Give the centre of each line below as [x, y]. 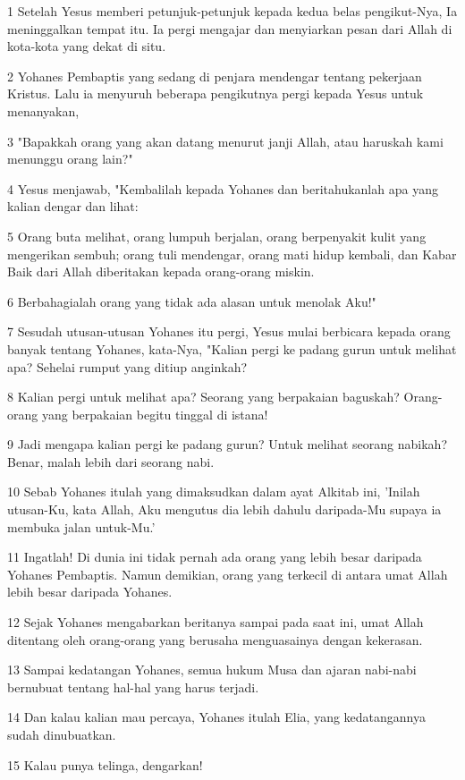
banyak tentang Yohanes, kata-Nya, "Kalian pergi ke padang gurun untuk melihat [232, 348]
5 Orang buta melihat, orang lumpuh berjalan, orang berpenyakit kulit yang [217, 236]
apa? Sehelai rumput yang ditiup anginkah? [127, 366]
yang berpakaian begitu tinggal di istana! [155, 414]
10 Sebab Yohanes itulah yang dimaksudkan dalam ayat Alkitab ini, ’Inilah [214, 492]
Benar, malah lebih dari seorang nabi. [111, 461]
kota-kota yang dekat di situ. [87, 46]
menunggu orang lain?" [70, 159]
